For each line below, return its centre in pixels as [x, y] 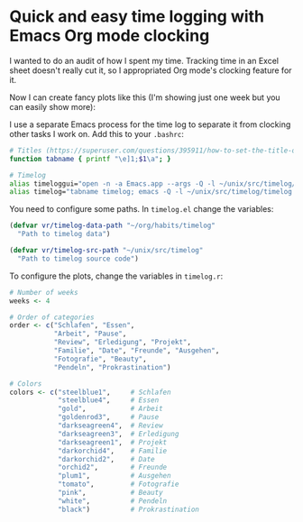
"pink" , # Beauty [110, 493]
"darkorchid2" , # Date [106, 459]
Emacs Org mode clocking [110, 36]
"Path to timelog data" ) [64, 234]
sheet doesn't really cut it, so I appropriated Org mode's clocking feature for [151, 70]
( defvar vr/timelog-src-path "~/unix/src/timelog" [106, 251]
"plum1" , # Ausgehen [114, 476]
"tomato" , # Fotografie [118, 484]
